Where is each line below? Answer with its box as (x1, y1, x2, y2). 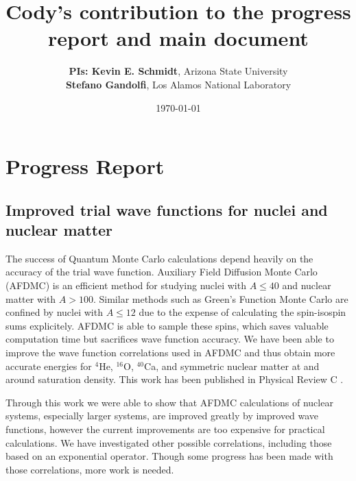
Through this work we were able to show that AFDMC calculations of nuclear (5, 395, 333, 409)
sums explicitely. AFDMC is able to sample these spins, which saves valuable (5, 318, 329, 332)
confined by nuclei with (5, 305, 103, 319)
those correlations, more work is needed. (5, 462, 174, 476)
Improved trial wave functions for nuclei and (5, 199, 328, 220)
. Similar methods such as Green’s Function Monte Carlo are (93, 291, 348, 306)
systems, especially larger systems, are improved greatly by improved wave (5, 408, 319, 423)
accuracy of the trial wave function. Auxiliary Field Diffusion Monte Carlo (5, 264, 318, 279)
